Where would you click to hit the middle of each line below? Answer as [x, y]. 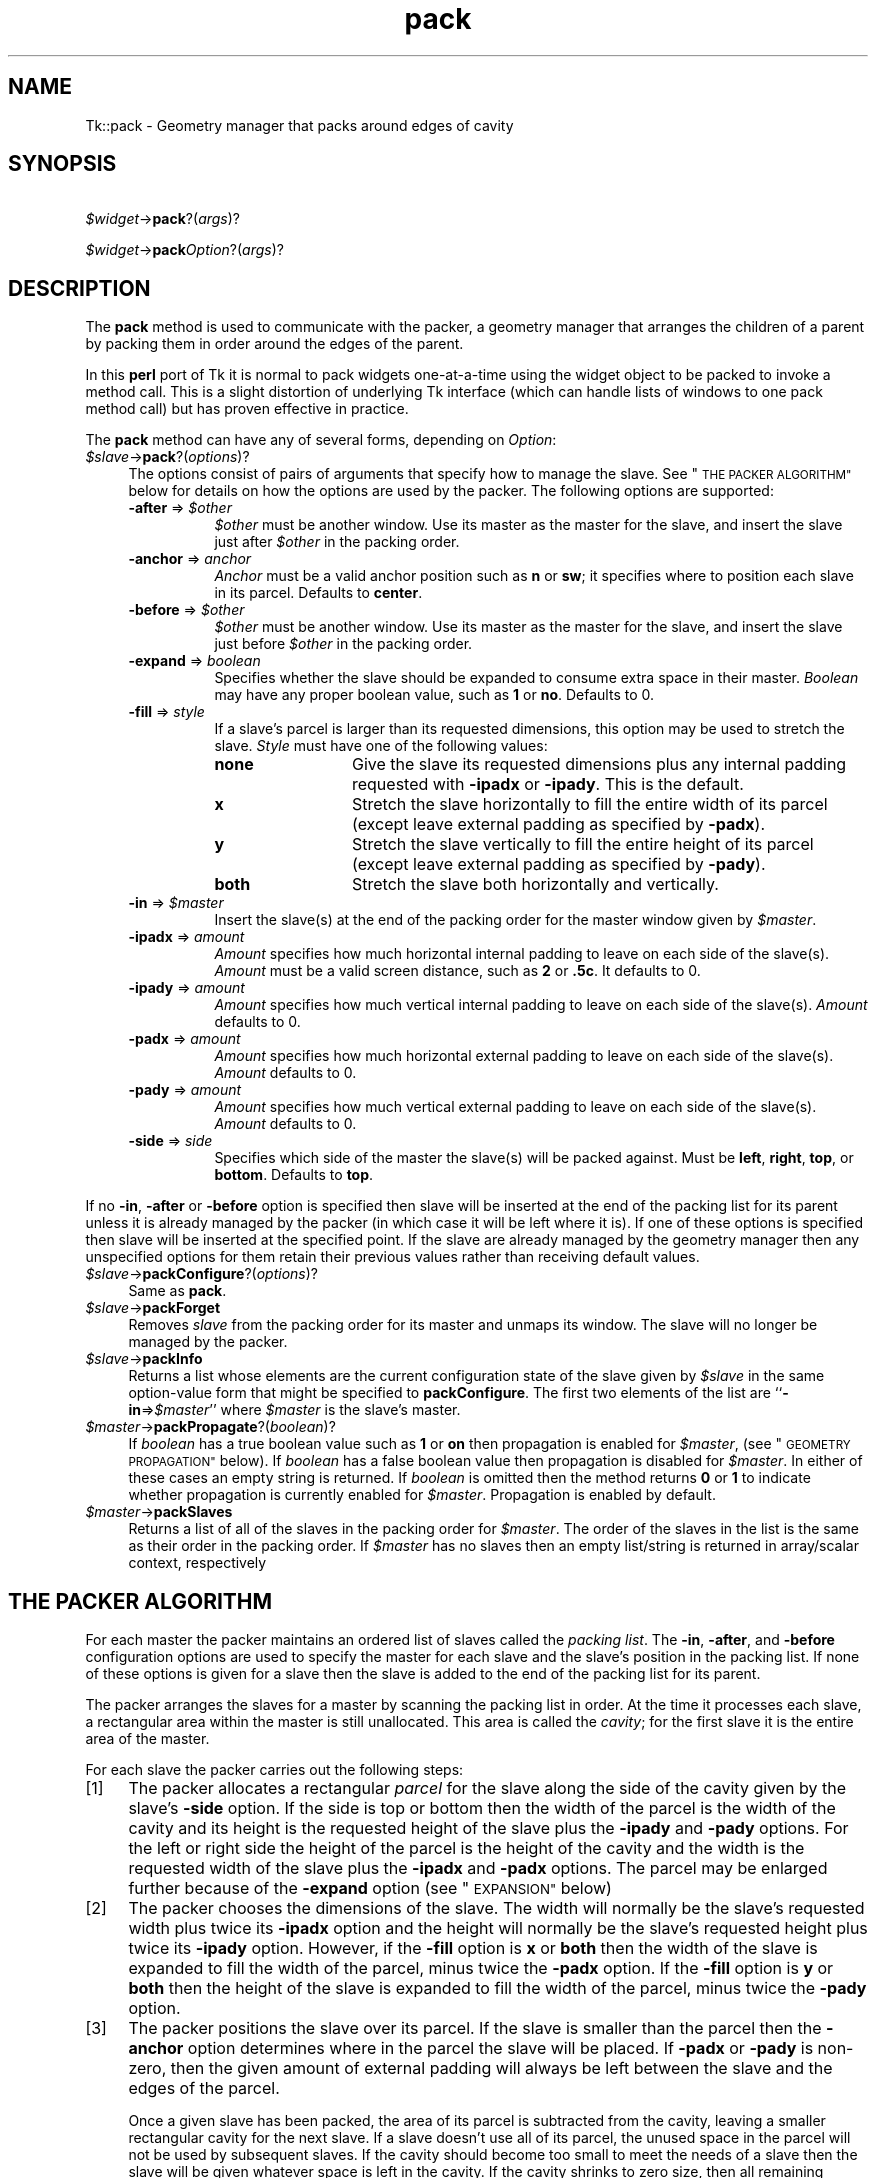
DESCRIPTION [79, 288]
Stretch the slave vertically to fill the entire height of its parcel [582, 844]
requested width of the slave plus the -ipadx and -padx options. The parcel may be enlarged [478, 1868]
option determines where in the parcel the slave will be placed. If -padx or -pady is [500, 2048]
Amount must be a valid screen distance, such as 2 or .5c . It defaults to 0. [457, 971]
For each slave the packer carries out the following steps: [274, 1770]
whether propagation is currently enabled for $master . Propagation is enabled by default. [422, 1495]
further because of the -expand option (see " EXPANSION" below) [370, 1888]
